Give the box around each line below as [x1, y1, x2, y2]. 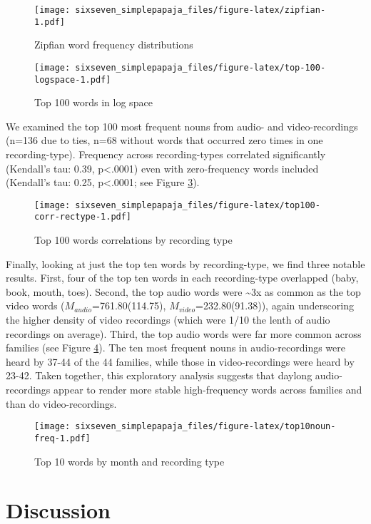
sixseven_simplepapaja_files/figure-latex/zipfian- [75, 5, 326, 15]
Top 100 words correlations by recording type [34, 232, 233, 247]
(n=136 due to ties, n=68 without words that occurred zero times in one [6, 133, 323, 148]
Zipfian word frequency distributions [34, 37, 193, 52]
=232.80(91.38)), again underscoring [195, 298, 354, 313]
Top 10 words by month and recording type [34, 453, 225, 468]
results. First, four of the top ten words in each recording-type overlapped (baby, [6, 270, 359, 285]
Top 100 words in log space [34, 95, 153, 110]
